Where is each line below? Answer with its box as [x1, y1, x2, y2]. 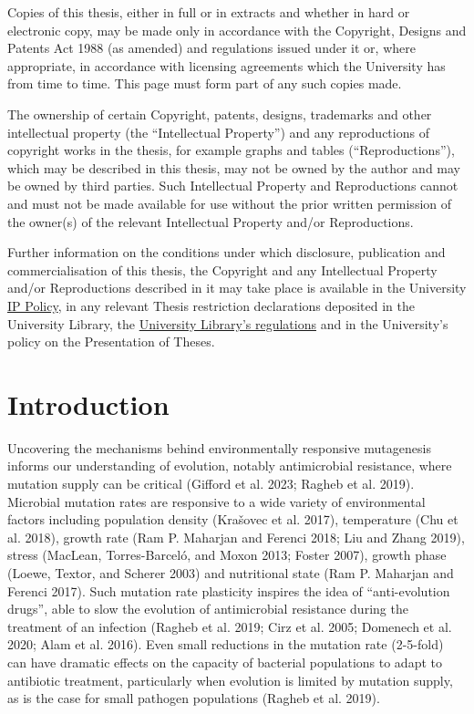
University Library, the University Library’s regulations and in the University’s [7, 314, 448, 333]
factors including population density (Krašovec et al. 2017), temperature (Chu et [7, 510, 459, 529]
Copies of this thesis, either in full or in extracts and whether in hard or [7, 3, 410, 21]
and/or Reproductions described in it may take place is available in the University [7, 278, 467, 297]
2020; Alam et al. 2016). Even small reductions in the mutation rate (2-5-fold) [7, 635, 444, 654]
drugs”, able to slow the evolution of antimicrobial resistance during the [7, 599, 408, 618]
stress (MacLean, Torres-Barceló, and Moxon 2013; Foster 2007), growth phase [7, 545, 447, 564]
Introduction [7, 385, 170, 422]
